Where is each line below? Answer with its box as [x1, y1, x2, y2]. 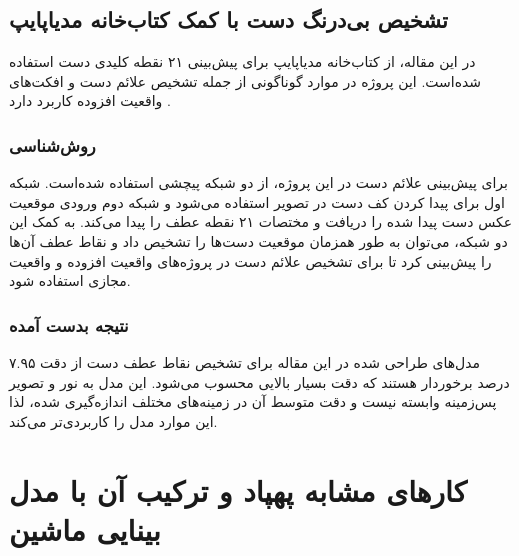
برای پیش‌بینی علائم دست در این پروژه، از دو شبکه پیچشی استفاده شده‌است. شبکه [9, 172, 508, 193]
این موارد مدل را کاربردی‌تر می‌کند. [9, 410, 218, 431]
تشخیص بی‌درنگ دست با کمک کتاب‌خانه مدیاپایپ [9, 4, 448, 35]
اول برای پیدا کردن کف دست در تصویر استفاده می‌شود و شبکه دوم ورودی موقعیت [9, 191, 505, 212]
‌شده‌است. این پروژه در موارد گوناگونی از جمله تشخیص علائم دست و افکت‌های [9, 70, 482, 91]
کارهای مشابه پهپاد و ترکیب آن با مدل [9, 469, 467, 510]
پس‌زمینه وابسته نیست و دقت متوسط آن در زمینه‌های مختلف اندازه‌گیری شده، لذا [9, 391, 497, 412]
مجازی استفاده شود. [9, 270, 131, 291]
